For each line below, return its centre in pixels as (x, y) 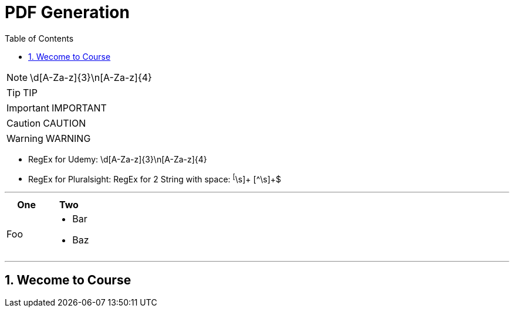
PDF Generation (67, 12)
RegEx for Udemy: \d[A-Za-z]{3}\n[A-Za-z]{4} (118, 159)
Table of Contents (39, 38)
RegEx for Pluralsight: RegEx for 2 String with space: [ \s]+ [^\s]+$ (155, 178)
